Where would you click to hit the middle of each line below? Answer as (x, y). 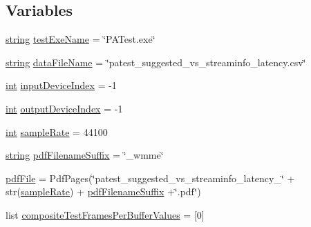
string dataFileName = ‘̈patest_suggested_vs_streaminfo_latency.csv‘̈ (156, 62)
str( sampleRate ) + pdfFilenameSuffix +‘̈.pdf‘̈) (103, 191)
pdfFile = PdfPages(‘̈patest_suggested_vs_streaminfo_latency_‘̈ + (150, 178)
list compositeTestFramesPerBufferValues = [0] (105, 214)
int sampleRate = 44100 (57, 131)
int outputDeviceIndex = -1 (64, 108)
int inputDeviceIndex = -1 (61, 85)
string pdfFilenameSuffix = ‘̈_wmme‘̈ (85, 155)
